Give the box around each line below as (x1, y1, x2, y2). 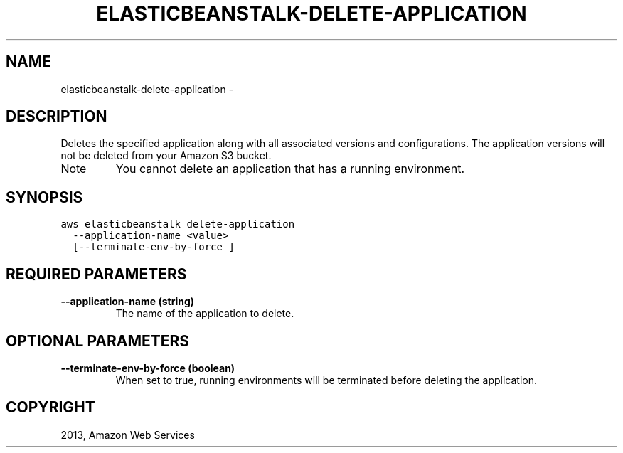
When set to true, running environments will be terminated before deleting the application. (115, 373, 538, 386)
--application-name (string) (60, 295, 195, 308)
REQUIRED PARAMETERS (6, 265, 187, 283)
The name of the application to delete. (115, 307, 294, 320)
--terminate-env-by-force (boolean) (60, 361, 235, 374)
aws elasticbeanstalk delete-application (60, 218, 295, 230)
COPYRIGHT (6, 398, 95, 417)
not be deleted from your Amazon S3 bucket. (60, 149, 272, 162)
